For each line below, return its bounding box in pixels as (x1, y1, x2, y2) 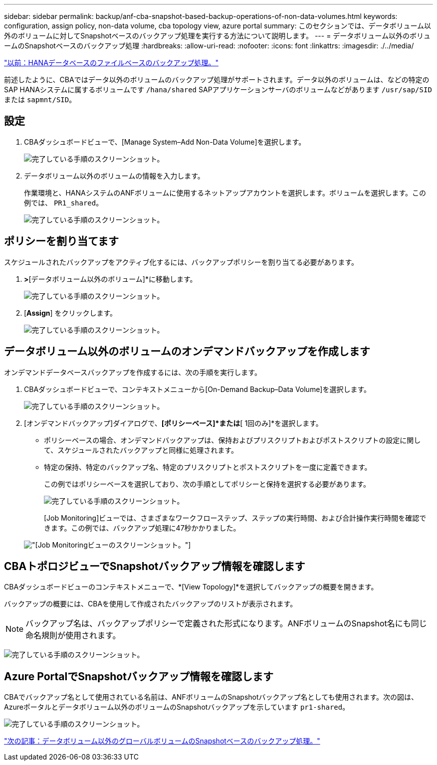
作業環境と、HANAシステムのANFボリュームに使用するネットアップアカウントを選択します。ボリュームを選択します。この (24, 188, 427, 197)
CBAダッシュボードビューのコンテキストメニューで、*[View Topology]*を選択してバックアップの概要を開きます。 (4, 582, 378, 591)
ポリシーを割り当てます (4, 235, 119, 248)
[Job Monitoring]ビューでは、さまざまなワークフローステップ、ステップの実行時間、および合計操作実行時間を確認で (44, 513, 427, 522)
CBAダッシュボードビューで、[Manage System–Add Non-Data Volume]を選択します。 (24, 137, 306, 146)
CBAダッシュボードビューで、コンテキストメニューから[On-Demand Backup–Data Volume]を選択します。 (24, 384, 371, 393)
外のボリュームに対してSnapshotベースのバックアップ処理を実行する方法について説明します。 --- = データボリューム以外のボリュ (4, 31, 431, 40)
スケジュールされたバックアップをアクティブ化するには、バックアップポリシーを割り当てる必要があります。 (4, 257, 359, 266)
